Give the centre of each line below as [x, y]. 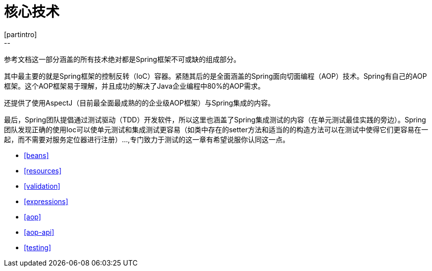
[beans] [36, 155]
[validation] [42, 186]
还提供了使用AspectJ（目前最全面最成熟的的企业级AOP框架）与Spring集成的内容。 [139, 103]
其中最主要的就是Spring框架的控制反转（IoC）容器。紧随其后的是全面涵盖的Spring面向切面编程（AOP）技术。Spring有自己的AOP [216, 76]
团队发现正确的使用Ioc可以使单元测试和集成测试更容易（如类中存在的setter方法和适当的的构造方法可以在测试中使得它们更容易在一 [216, 129]
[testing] [38, 247]
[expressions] [46, 201]
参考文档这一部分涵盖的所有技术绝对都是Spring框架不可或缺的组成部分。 [122, 59]
